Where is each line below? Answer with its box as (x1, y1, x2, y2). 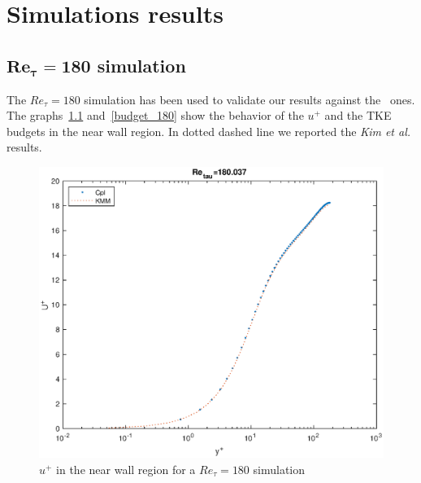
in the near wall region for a (56, 460, 196, 477)
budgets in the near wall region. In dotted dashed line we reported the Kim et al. (7, 122, 411, 139)
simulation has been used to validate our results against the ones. (84, 90, 415, 108)
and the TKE (324, 107, 392, 124)
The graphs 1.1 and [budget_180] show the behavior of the (7, 107, 304, 124)
